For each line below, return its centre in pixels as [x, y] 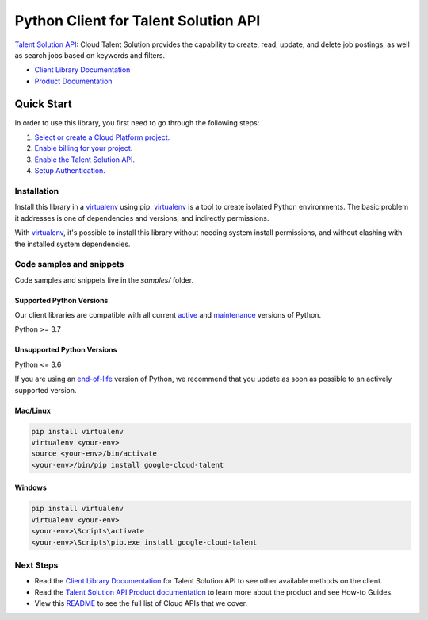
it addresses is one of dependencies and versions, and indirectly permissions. [142, 218]
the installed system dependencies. [73, 244]
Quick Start [43, 104]
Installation [37, 191]
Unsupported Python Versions [66, 350]
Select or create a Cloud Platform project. [102, 137]
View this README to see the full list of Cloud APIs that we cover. [141, 603]
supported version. [46, 390]
